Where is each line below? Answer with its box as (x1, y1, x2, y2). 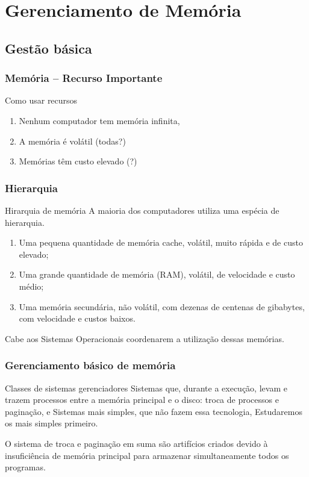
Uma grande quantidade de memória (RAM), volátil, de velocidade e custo (19, 268, 295, 281)
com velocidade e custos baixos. (19, 312, 136, 325)
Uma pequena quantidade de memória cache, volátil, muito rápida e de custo (19, 236, 303, 249)
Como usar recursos (5, 94, 78, 107)
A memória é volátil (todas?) (19, 134, 126, 147)
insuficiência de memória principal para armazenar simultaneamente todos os (5, 449, 289, 461)
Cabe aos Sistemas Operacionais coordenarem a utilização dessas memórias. (5, 332, 284, 344)
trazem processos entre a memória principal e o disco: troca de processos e (5, 393, 279, 406)
